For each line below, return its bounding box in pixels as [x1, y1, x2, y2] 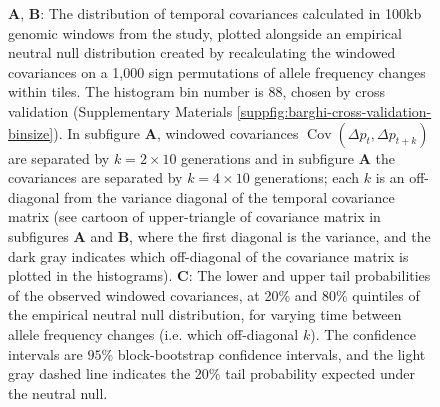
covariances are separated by [8, 167, 183, 188]
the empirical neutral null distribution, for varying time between [8, 304, 402, 325]
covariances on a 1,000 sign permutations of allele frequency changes [8, 61, 426, 82]
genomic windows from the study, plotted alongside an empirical [8, 22, 402, 43]
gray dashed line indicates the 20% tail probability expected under [8, 363, 416, 384]
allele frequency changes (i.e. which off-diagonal [8, 323, 299, 344]
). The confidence [310, 323, 416, 344]
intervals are [8, 343, 83, 364]
